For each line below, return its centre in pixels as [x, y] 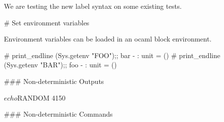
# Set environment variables [47, 22]
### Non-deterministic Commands [58, 114]
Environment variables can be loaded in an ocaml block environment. [108, 39]
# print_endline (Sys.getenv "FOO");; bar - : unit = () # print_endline [112, 55]
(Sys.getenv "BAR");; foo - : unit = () [60, 65]
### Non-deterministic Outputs [54, 81]
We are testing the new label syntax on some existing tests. [93, 6]
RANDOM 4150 [41, 97]
